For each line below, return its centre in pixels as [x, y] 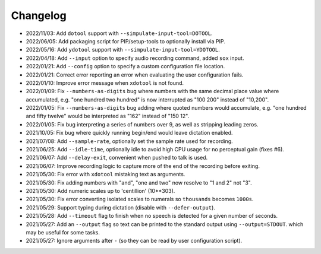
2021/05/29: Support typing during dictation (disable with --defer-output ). [120, 207]
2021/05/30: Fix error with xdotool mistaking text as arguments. [106, 174]
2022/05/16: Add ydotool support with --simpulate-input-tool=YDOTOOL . [123, 50]
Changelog [39, 15]
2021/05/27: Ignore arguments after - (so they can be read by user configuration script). [134, 241]
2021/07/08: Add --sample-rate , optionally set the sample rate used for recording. [129, 141]
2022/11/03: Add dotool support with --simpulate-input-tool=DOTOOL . [119, 33]
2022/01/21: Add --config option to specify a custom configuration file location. [125, 66]
